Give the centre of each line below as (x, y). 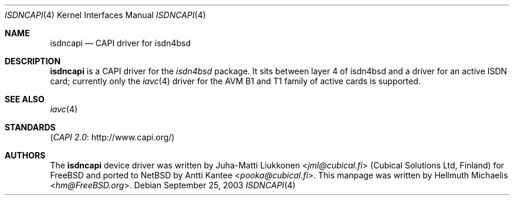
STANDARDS (30, 127)
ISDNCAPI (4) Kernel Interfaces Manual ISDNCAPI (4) (105, 15)
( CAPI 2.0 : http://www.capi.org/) (112, 137)
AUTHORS (25, 155)
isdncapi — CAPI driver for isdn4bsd (121, 43)
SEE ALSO (25, 99)
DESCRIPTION (33, 61)
